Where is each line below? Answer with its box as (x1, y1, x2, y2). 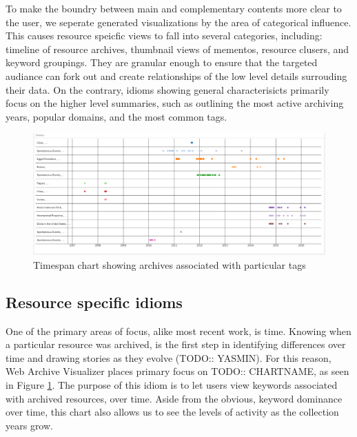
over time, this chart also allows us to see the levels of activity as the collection (6, 405, 339, 419)
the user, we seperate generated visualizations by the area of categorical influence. (6, 14, 351, 29)
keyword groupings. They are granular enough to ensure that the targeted (6, 55, 318, 70)
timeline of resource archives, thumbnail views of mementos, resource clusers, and (6, 41, 349, 56)
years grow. (6, 418, 53, 432)
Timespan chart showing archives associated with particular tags (33, 257, 306, 272)
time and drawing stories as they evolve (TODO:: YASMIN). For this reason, (6, 350, 331, 365)
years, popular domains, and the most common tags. (6, 109, 227, 123)
